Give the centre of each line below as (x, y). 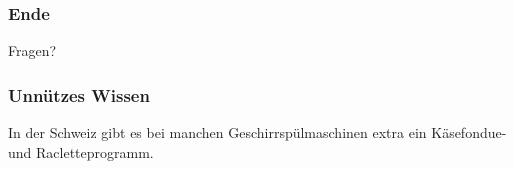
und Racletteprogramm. (81, 151)
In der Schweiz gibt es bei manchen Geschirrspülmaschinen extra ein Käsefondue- (257, 132)
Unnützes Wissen (79, 94)
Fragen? (32, 50)
